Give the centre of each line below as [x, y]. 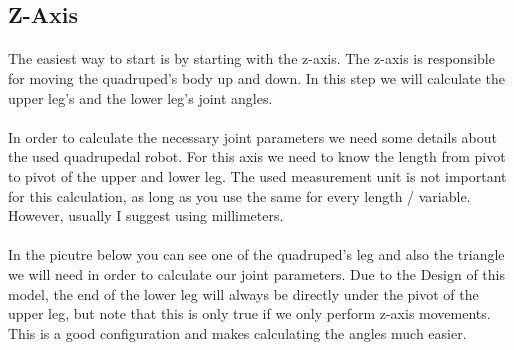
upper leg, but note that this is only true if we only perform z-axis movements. [249, 313]
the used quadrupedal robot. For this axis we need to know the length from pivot [257, 156]
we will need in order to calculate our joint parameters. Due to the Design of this [257, 273]
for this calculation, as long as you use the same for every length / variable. [239, 195]
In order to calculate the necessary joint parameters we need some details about [252, 136]
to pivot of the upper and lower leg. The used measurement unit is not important [257, 175]
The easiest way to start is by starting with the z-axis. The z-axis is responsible [251, 58]
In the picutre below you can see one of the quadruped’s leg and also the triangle [256, 254]
